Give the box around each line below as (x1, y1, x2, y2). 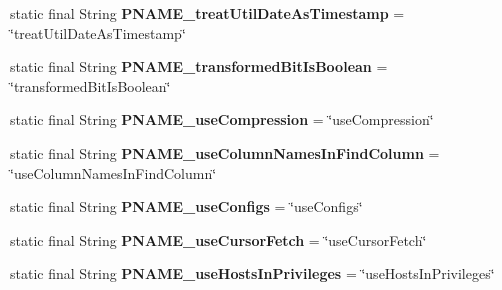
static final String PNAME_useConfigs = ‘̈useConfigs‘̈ (10, 196, 363, 217)
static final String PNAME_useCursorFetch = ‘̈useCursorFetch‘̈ (10, 229, 427, 250)
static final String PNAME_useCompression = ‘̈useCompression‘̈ (10, 109, 434, 130)
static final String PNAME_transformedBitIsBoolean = (10, 56, 388, 77)
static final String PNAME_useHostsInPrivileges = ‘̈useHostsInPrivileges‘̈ (10, 263, 495, 284)
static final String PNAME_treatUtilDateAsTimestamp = (10, 3, 405, 23)
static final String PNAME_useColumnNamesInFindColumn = (10, 142, 440, 163)
